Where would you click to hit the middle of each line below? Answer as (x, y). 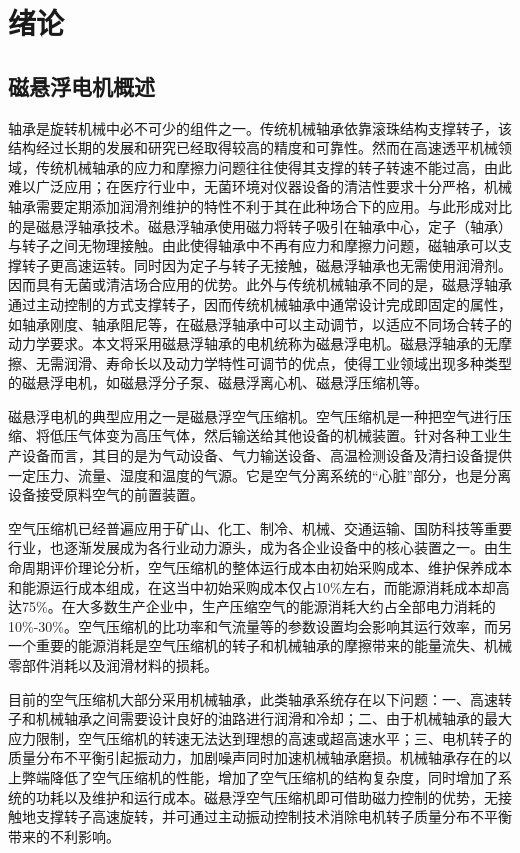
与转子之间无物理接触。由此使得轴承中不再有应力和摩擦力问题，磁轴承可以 (253, 245)
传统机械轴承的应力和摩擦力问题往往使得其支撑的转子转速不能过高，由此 (273, 166)
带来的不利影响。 (64, 835)
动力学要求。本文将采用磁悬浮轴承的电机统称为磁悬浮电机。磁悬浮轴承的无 (253, 343)
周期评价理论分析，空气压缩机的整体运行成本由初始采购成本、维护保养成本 (266, 567)
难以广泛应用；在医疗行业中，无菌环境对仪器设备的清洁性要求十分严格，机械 (260, 186)
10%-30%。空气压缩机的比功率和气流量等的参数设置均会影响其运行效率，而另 (260, 625)
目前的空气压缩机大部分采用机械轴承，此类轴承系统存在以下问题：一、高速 (253, 698)
